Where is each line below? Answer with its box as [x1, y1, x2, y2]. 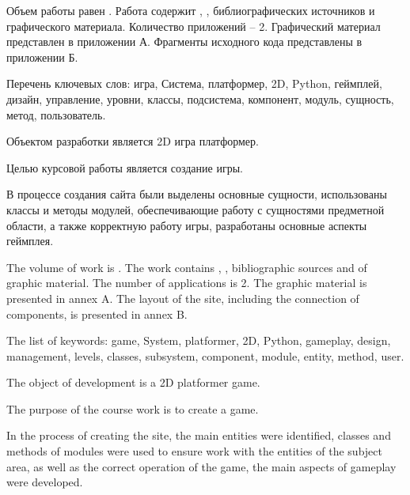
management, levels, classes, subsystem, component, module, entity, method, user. [6, 347, 404, 364]
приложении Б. [6, 48, 78, 65]
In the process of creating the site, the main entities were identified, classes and [6, 427, 391, 444]
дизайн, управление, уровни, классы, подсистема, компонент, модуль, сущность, [6, 90, 394, 107]
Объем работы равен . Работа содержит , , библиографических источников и [6, 2, 375, 18]
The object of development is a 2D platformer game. [6, 374, 260, 391]
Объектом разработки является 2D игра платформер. [6, 133, 259, 149]
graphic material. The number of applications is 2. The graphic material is [6, 274, 367, 291]
